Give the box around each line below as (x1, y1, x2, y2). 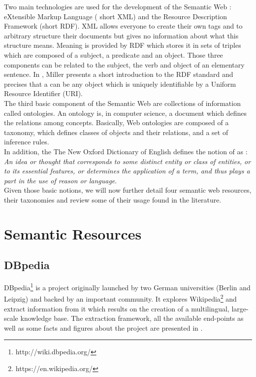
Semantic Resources (4, 223, 142, 243)
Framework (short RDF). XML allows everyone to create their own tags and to (4, 21, 243, 31)
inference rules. (4, 137, 49, 147)
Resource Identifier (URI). (4, 88, 83, 99)
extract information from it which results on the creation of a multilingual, (4, 303, 229, 313)
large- (231, 303, 249, 313)
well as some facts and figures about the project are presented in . (4, 322, 203, 333)
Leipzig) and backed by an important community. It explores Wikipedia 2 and (4, 292, 237, 304)
